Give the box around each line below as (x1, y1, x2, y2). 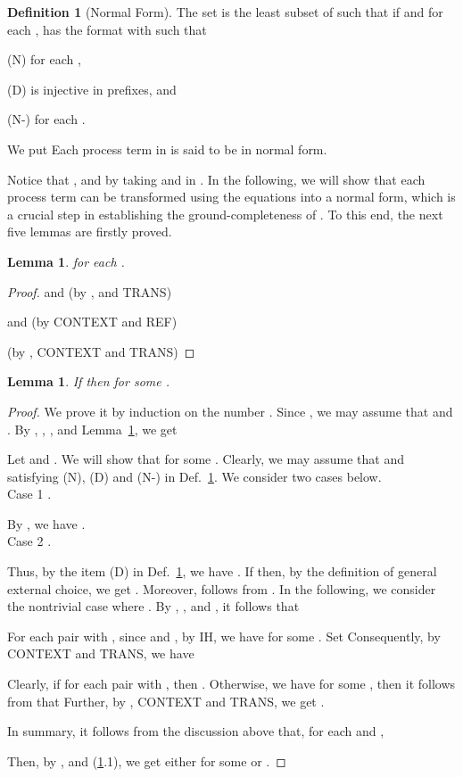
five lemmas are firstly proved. (7, 222, 172, 241)
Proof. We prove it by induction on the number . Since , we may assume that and (7, 401, 453, 420)
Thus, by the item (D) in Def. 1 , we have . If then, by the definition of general (7, 562, 437, 581)
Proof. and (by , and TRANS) (7, 282, 172, 301)
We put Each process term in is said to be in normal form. (7, 139, 327, 158)
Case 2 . (7, 532, 52, 550)
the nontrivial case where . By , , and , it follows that (7, 597, 300, 616)
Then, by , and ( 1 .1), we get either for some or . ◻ (7, 751, 286, 770)
